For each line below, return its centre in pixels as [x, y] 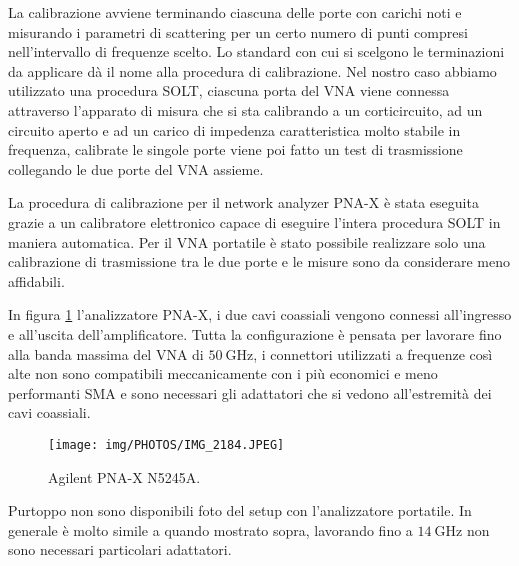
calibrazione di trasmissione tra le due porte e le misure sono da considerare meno [259, 261]
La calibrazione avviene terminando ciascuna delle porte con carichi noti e [235, 12]
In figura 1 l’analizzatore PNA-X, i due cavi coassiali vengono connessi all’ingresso [260, 314]
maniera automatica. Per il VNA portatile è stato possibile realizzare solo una [247, 241]
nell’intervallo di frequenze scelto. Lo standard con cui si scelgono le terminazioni [256, 51]
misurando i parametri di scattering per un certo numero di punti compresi [238, 31]
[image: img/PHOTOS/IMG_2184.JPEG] [166, 444]
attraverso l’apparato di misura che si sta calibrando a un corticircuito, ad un [245, 109]
